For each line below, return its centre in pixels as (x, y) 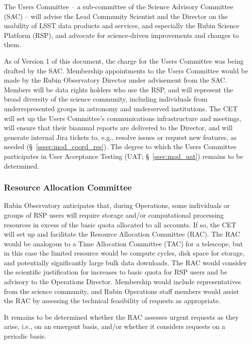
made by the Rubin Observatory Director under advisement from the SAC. (116, 80)
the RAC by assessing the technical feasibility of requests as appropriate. (112, 301)
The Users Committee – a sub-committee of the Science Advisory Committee (119, 6)
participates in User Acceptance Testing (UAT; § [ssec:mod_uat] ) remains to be (124, 156)
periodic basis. (25, 336)
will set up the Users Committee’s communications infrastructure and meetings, (123, 118)
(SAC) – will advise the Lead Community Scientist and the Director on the (116, 16)
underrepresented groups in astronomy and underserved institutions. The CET (121, 108)
